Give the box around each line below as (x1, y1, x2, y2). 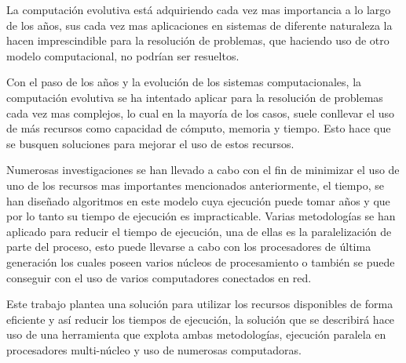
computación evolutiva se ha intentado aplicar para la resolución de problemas (6, 89, 383, 105)
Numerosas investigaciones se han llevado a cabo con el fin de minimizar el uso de (6, 162, 400, 178)
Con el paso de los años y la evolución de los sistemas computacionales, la (6, 74, 362, 90)
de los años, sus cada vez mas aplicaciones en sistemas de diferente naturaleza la (6, 16, 393, 33)
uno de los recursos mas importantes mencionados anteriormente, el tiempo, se (6, 176, 384, 193)
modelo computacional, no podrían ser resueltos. (6, 47, 240, 64)
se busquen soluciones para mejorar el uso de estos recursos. (6, 135, 294, 151)
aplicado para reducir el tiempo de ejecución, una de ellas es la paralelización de (6, 223, 392, 239)
